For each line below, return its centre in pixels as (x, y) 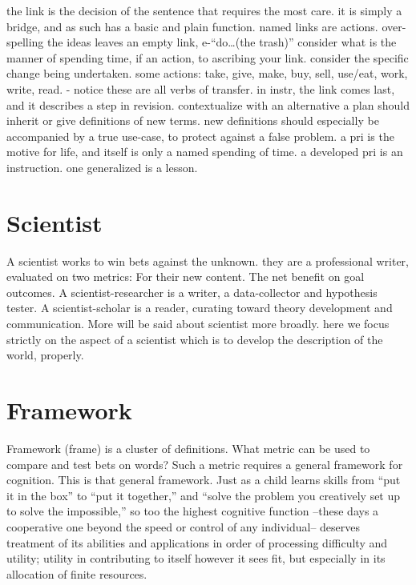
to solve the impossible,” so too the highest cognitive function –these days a (193, 511)
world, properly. (45, 355)
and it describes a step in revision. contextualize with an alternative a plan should (208, 104)
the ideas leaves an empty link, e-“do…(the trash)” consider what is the (222, 42)
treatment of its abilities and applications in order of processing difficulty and (197, 542)
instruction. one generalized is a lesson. (102, 167)
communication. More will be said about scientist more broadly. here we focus (198, 324)
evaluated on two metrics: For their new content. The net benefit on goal (186, 276)
